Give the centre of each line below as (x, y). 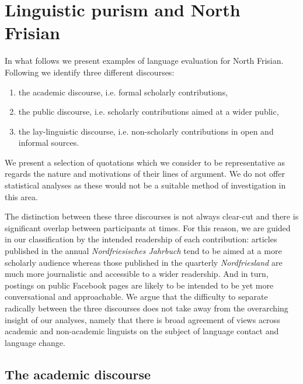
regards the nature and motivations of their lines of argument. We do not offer (145, 174)
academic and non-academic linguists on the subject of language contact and (142, 331)
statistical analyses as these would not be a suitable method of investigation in (145, 185)
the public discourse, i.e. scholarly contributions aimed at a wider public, (149, 112)
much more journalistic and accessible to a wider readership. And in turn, (137, 274)
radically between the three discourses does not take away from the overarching (147, 308)
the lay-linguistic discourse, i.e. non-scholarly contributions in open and (146, 131)
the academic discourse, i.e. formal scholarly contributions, (123, 92)
